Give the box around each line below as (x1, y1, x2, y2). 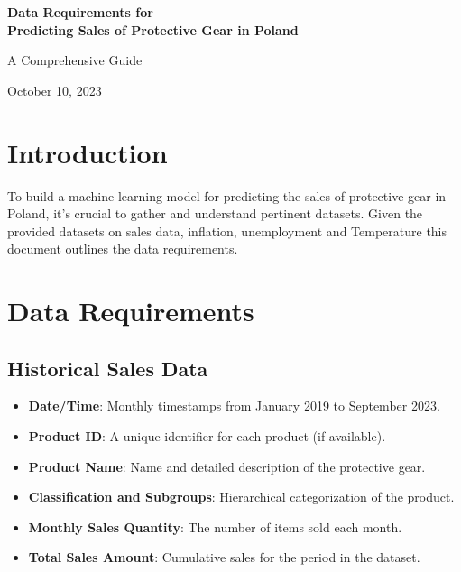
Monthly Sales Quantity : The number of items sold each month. (28, 517, 402, 536)
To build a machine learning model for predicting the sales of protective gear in (7, 186, 447, 205)
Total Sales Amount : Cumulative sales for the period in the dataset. (28, 548, 420, 567)
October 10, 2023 (7, 80, 102, 99)
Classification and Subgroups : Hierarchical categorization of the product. (28, 487, 455, 506)
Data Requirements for (7, 3, 153, 21)
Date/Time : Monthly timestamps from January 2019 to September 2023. (28, 396, 440, 415)
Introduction (7, 134, 168, 171)
